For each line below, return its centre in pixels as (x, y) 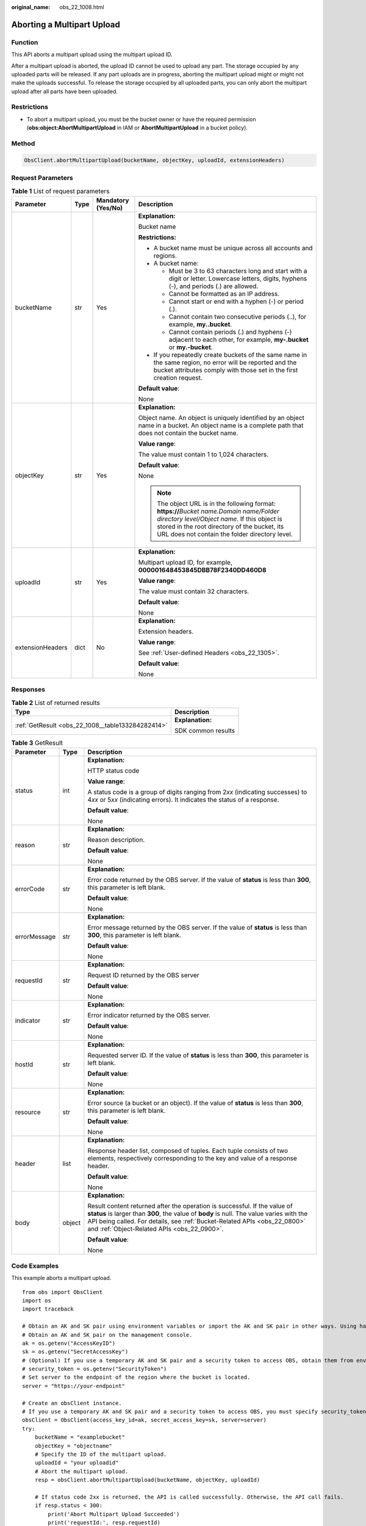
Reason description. (116, 840)
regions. (165, 255)
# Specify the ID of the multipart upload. (101, 1454)
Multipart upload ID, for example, (185, 562)
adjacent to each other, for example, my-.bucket (239, 339)
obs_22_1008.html (82, 7)
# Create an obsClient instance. (72, 1403)
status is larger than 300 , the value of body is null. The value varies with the (198, 1213)
